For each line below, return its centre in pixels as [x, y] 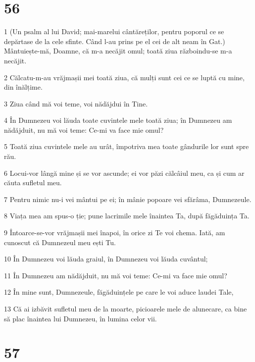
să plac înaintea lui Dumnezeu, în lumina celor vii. [80, 318]
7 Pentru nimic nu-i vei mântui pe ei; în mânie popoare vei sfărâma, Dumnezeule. [128, 199]
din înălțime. [23, 87]
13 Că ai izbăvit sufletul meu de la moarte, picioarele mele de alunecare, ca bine [126, 309]
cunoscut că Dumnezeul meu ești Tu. [60, 242]
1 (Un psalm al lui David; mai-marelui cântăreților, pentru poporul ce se [114, 31]
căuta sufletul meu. [33, 182]
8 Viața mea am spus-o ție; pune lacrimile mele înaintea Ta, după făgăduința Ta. [127, 216]
